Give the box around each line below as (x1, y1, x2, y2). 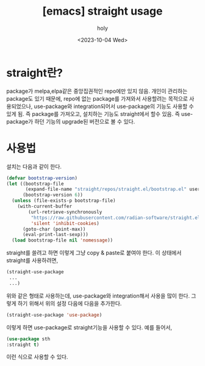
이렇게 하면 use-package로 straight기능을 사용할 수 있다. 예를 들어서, (6, 323, 173, 331)
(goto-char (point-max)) (22, 226, 86, 232)
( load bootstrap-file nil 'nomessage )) (12, 237, 113, 243)
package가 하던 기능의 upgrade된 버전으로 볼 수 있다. (6, 118, 135, 125)
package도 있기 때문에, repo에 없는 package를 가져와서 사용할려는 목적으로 (6, 95, 188, 102)
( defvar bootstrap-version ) (6, 175, 78, 181)
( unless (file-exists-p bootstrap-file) (12, 198, 116, 204)
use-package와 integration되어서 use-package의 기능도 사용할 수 (34, 102, 194, 110)
